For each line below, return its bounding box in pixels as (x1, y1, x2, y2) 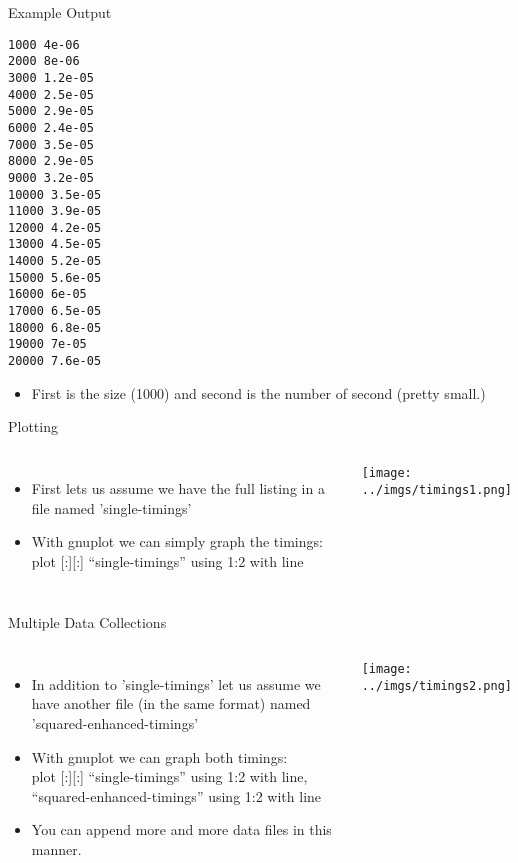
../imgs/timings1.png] (361, 482, 513, 497)
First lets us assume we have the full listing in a (31, 477, 325, 498)
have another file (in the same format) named (31, 693, 311, 714)
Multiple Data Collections (8, 612, 167, 633)
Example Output (8, 2, 112, 22)
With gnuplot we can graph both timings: (31, 746, 288, 767)
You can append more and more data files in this (31, 819, 332, 840)
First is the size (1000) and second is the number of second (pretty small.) (31, 382, 486, 403)
